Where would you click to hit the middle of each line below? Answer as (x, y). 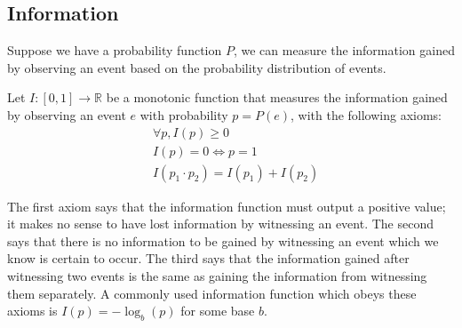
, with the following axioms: (366, 114)
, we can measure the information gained (344, 50)
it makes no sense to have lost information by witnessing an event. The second (221, 224)
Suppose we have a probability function (115, 50)
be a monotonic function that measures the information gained (277, 97)
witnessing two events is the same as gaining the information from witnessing (217, 276)
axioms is (32, 311)
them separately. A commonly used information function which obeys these (212, 293)
